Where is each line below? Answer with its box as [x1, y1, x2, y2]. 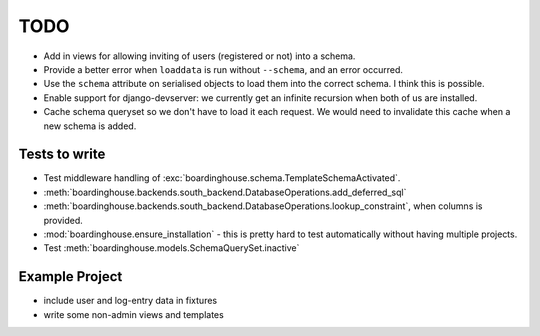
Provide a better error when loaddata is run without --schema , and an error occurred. [43, 63, 404, 75]
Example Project [18, 268, 123, 285]
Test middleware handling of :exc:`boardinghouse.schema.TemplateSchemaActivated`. [43, 172, 401, 184]
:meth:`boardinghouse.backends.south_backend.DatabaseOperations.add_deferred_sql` [43, 186, 407, 198]
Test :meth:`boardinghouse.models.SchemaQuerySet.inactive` [43, 242, 300, 254]
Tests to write [18, 146, 106, 163]
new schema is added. [43, 120, 137, 132]
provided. [43, 214, 84, 226]
